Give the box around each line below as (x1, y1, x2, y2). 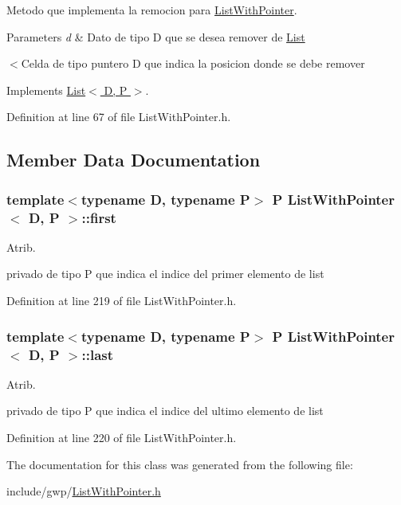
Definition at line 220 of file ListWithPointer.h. (6, 429, 237, 445)
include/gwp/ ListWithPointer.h (6, 483, 161, 499)
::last (81, 344, 114, 364)
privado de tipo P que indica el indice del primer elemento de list (6, 265, 324, 282)
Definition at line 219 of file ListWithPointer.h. (6, 292, 237, 309)
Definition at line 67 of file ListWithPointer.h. (6, 108, 231, 125)
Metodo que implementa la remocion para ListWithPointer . (6, 2, 297, 18)
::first (81, 207, 116, 227)
